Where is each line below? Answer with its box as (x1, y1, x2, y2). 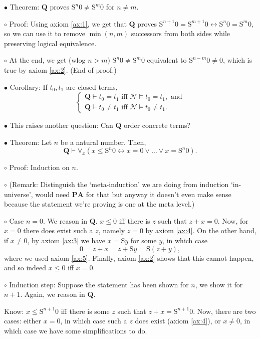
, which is (223, 55, 252, 65)
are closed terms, (66, 81, 118, 92)
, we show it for (195, 279, 243, 289)
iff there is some (61, 305, 110, 316)
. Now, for (217, 215, 248, 226)
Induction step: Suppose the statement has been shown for (9, 279, 189, 289)
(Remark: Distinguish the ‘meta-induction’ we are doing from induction (9, 179, 229, 189)
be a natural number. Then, (60, 136, 146, 147)
